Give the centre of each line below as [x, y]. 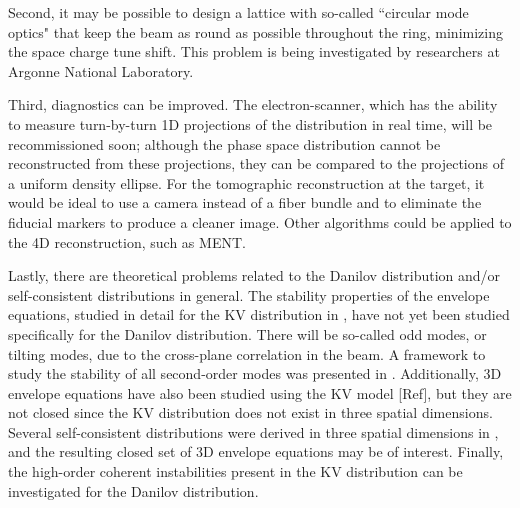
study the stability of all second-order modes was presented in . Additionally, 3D [255, 373]
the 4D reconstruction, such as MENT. [127, 241]
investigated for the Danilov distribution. [133, 490]
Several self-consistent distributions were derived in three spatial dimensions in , [253, 431]
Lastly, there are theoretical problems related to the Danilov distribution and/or [254, 275]
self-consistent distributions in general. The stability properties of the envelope [249, 294]
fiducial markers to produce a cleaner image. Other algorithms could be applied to [260, 221]
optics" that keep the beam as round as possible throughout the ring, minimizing [255, 31]
